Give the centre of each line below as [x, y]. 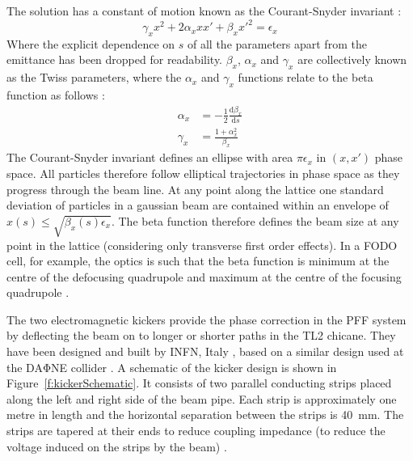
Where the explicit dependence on [91, 43]
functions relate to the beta [306, 77]
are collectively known [352, 59]
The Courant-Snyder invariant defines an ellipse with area [150, 157]
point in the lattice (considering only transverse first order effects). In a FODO [202, 245]
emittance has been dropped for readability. [115, 59]
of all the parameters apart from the [277, 43]
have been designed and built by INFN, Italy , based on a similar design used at [205, 351]
